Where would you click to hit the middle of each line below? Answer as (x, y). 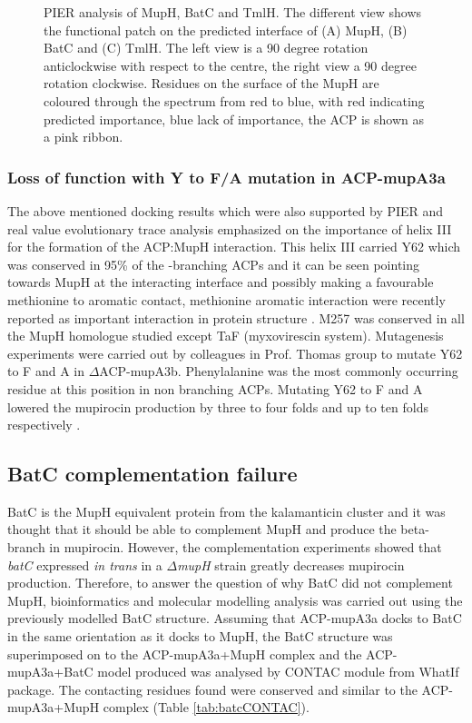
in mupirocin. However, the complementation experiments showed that (246, 547)
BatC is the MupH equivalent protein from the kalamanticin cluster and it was (226, 511)
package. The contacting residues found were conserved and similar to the (212, 689)
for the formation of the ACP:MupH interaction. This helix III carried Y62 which (234, 247)
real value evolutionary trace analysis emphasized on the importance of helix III (230, 228)
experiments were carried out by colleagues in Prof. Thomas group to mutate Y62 (235, 353)
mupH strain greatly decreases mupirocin (291, 565)
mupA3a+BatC (50, 672)
